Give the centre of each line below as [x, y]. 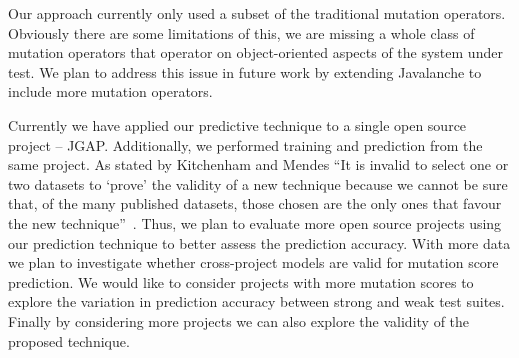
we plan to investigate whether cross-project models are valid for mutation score [253, 262]
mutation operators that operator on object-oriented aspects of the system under [255, 52]
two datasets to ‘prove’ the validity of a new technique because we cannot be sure [258, 183]
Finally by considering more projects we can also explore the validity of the [239, 320]
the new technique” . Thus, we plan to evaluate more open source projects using [255, 222]
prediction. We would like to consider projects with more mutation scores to [241, 281]
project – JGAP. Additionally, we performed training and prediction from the [245, 144]
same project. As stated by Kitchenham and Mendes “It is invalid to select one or [258, 164]
